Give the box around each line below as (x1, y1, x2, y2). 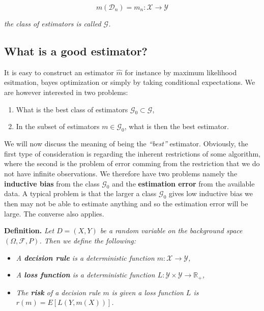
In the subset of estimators (16, 121, 100, 132)
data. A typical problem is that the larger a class (4, 188, 157, 199)
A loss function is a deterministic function (16, 269, 155, 280)
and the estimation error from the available (112, 178, 255, 189)
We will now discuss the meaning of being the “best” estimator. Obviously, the (4, 138, 248, 149)
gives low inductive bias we (169, 188, 253, 199)
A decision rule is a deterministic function (16, 252, 155, 263)
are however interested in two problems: (4, 86, 128, 97)
